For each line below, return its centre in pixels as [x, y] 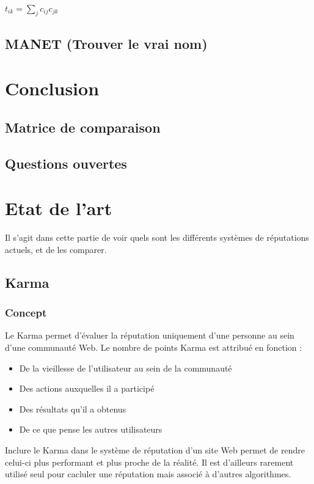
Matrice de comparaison [83, 127]
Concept [26, 313]
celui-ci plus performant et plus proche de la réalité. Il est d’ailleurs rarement [149, 462]
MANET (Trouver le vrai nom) [106, 43]
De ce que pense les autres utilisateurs [91, 429]
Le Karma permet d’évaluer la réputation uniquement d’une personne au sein [150, 335]
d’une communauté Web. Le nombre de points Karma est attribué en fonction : [154, 347]
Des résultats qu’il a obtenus [73, 409]
